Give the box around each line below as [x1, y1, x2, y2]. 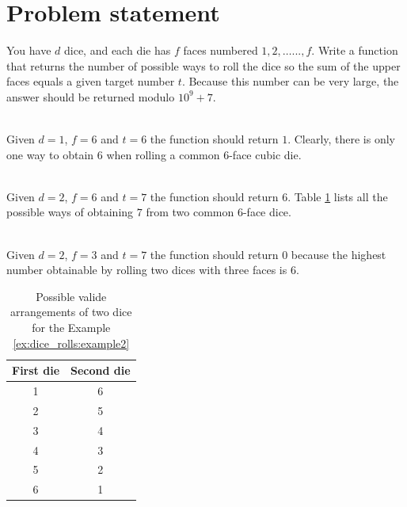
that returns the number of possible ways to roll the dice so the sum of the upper [6, 57, 401, 74]
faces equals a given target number [6, 73, 175, 90]
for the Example [32, 319, 111, 336]
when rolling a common [106, 146, 220, 162]
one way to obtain [6, 146, 94, 162]
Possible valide [36, 288, 107, 304]
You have [6, 42, 51, 59]
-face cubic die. [229, 146, 302, 162]
